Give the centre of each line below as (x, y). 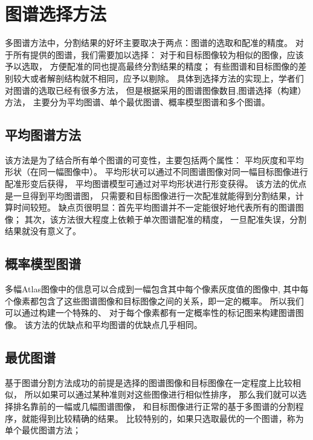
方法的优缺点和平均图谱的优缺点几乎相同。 (118, 325)
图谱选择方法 (56, 14)
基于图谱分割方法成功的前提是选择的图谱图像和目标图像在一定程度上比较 (149, 382)
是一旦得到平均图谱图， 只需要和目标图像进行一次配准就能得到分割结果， (150, 195)
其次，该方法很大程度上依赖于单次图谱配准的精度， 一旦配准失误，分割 (166, 219)
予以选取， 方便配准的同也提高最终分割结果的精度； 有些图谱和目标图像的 (152, 66)
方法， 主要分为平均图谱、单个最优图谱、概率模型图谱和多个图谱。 (137, 102)
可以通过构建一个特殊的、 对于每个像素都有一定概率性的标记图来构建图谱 (150, 313)
